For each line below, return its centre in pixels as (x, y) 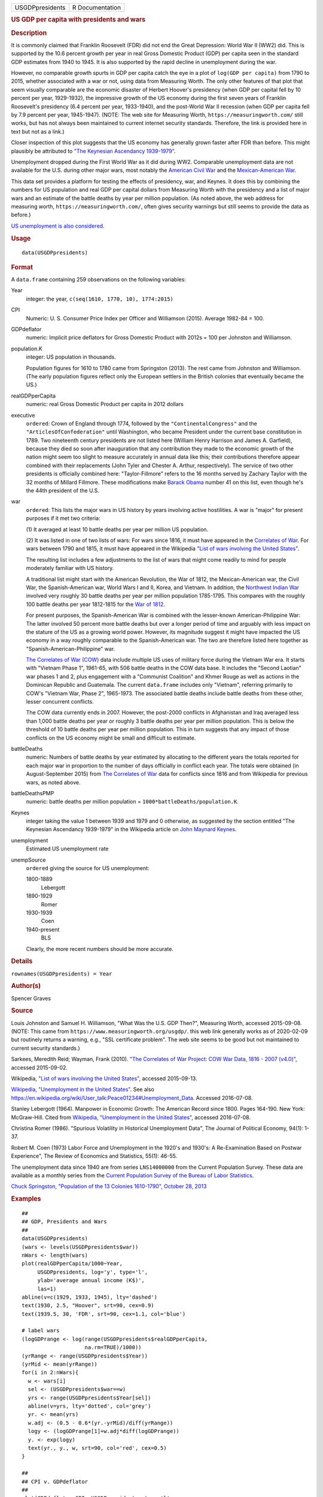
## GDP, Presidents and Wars (64, 1222)
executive (23, 415)
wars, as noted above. (53, 782)
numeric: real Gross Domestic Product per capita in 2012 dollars (105, 404)
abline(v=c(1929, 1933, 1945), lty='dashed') (90, 1297)
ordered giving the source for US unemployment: (88, 868)
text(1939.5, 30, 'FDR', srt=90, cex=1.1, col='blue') (104, 1314)
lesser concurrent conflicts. (60, 702)
